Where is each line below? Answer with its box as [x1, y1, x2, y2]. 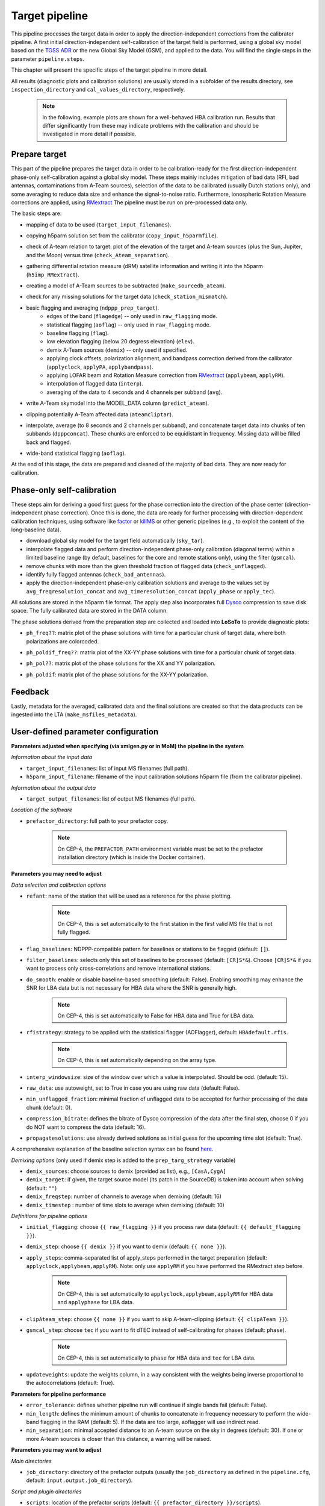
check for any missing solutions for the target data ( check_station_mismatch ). [26, 293, 228, 301]
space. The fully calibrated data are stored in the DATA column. [11, 607, 168, 614]
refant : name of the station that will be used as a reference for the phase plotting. [26, 892, 232, 900]
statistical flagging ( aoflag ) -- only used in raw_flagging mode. [46, 321, 211, 328]
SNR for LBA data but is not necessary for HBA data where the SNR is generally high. [26, 984, 237, 992]
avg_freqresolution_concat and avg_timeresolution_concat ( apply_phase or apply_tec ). [26, 587, 276, 595]
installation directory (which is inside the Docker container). [57, 853, 205, 861]
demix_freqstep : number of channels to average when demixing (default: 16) [26, 1193, 222, 1200]
